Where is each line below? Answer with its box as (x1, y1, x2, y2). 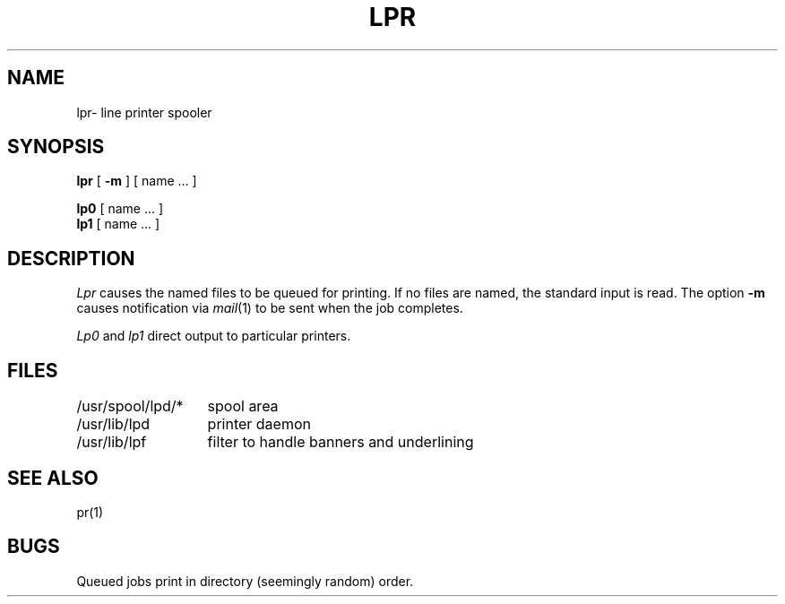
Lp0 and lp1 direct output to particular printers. (76, 328, 351, 344)
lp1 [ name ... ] (76, 216, 160, 232)
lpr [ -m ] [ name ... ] (76, 173, 197, 189)
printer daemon (207, 415, 311, 434)
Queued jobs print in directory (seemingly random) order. (76, 573, 414, 589)
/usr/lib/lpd (76, 415, 151, 434)
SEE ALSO (7, 466, 99, 489)
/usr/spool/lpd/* (76, 397, 184, 416)
